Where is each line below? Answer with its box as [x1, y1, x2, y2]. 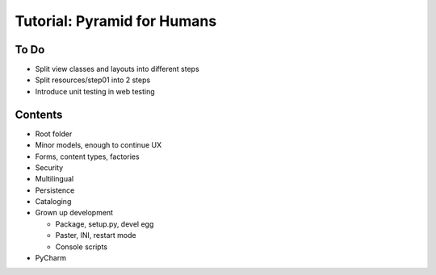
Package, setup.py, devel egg [55, 219, 154, 229]
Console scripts [55, 242, 108, 252]
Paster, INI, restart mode [55, 231, 136, 240]
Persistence [35, 185, 75, 195]
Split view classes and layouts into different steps [35, 65, 199, 74]
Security [35, 162, 64, 173]
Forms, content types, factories [35, 152, 140, 161]
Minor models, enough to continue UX [35, 140, 161, 150]
